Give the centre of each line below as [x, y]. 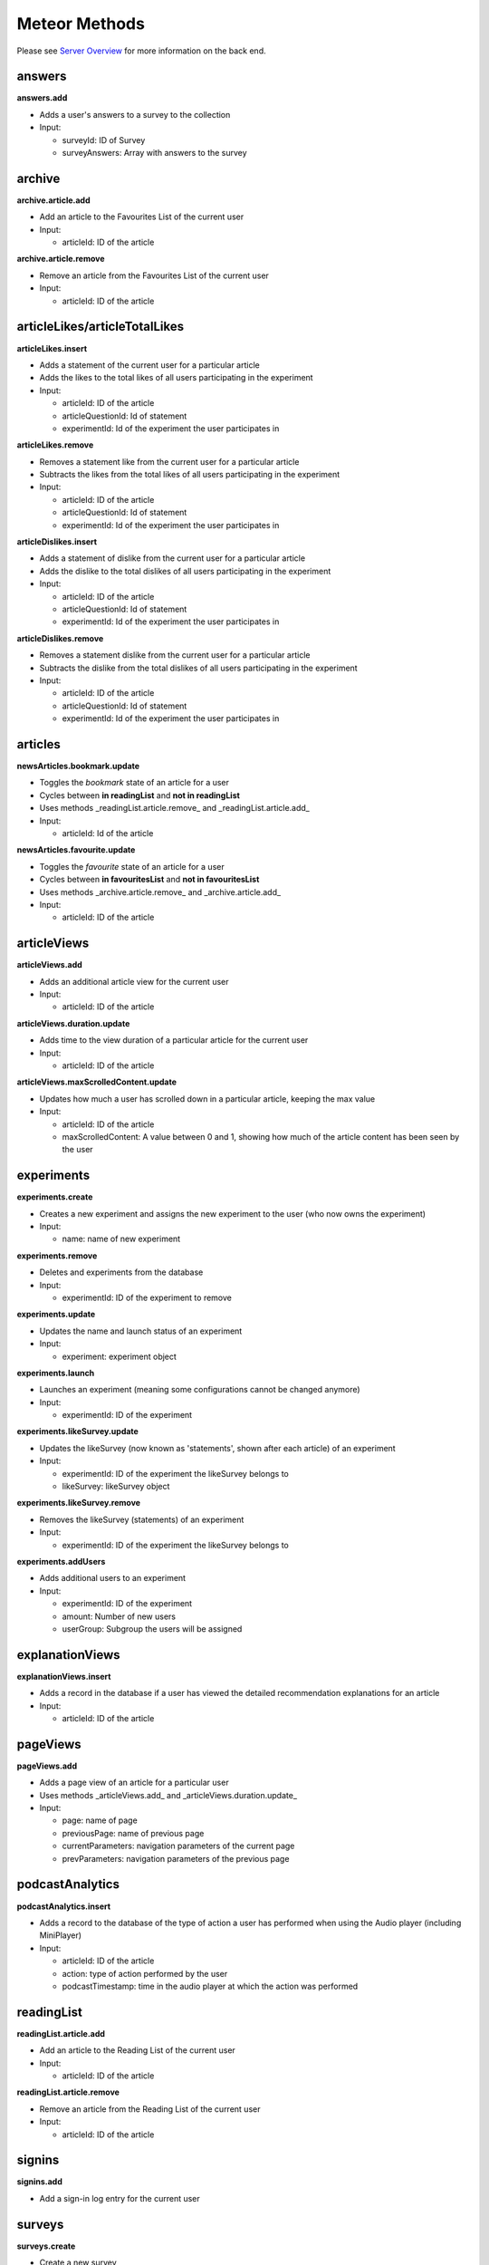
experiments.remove [57, 1256]
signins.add [40, 2182]
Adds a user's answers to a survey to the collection [135, 114]
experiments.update [56, 1315]
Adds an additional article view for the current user [134, 981]
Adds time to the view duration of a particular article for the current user [174, 1040]
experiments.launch [56, 1373]
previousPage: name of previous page [133, 1833]
